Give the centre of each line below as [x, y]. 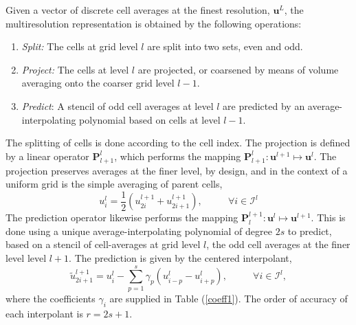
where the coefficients [51, 298]
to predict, [310, 231]
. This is [328, 217]
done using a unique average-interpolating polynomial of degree [139, 231]
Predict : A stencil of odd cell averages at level [118, 105]
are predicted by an [264, 105]
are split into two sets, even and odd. [225, 46]
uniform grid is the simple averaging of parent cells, [114, 184]
